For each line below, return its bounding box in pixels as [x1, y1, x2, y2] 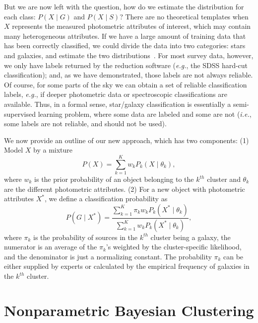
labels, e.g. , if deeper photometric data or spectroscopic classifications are [4, 89, 227, 99]
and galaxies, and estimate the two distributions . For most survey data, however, [4, 50, 254, 60]
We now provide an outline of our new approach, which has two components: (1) [4, 135, 249, 145]
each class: [4, 11, 36, 21]
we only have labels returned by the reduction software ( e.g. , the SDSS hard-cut [4, 60, 248, 70]
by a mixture [33, 145, 73, 155]
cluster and [207, 174, 241, 184]
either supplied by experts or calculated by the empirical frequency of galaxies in [4, 261, 250, 271]
